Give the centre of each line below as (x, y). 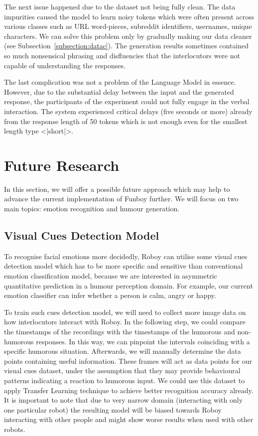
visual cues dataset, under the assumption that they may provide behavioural (122, 370)
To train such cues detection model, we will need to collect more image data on (125, 312)
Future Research (62, 165)
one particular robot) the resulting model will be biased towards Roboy (113, 409)
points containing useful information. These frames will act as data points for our (128, 361)
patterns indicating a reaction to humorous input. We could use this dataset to (125, 380)
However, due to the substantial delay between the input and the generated (119, 91)
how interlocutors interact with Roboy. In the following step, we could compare (125, 322)
